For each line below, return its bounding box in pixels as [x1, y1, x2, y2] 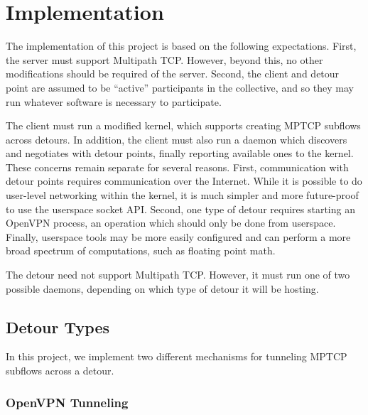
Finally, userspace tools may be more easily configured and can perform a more [6, 229, 351, 244]
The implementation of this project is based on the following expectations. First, [6, 38, 357, 53]
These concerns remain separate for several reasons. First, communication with [6, 159, 349, 174]
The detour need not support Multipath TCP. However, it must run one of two [6, 267, 350, 282]
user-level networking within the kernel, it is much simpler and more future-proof [6, 188, 359, 203]
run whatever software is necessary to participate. [6, 94, 222, 109]
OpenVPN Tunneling [6, 393, 129, 411]
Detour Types [6, 316, 110, 338]
